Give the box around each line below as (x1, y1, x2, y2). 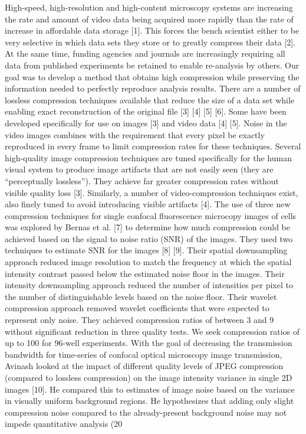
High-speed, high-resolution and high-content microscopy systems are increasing (5, 1, 293, 13)
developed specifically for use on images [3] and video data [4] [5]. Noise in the (5, 116, 287, 129)
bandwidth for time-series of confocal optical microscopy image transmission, (5, 348, 282, 360)
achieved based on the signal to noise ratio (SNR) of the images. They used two (5, 232, 293, 244)
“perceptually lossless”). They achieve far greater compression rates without (5, 174, 279, 187)
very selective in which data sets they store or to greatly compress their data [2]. (5, 35, 295, 48)
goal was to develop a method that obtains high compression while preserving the (5, 70, 300, 83)
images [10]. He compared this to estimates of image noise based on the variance (5, 383, 295, 395)
